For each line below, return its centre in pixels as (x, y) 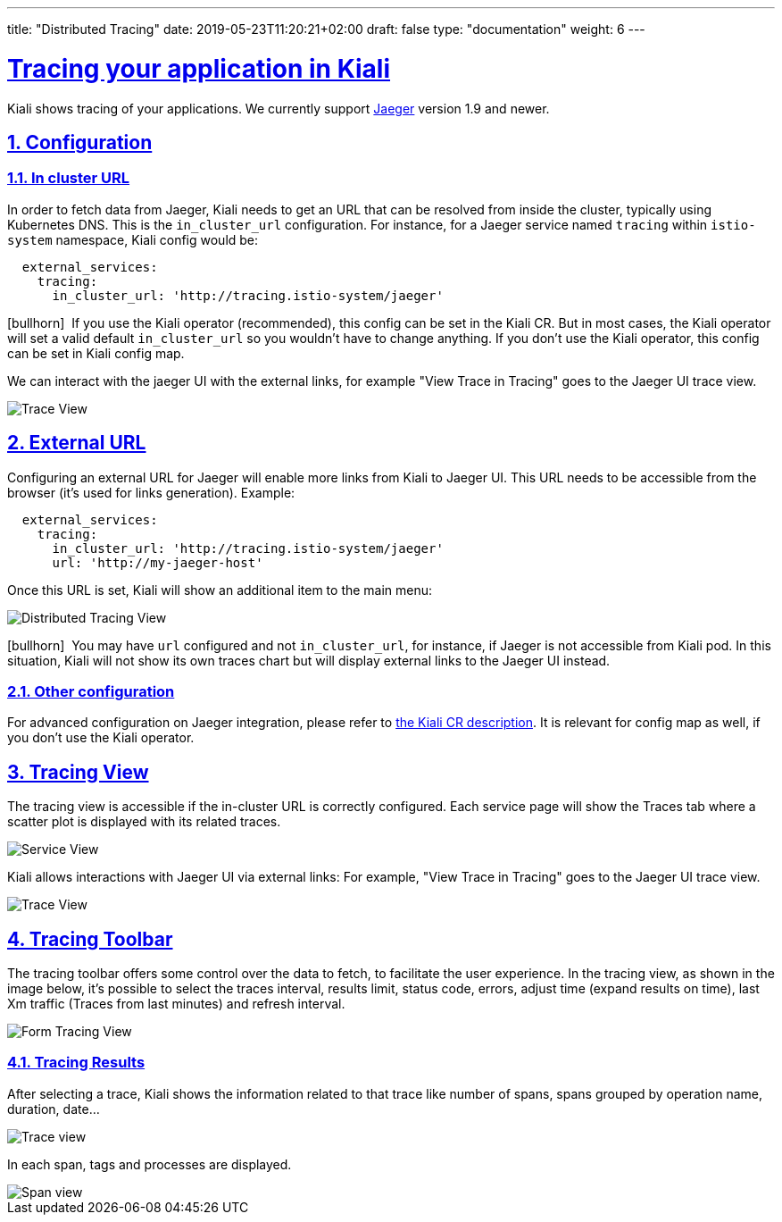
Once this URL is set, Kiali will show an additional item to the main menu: (220, 590)
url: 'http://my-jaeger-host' (158, 562)
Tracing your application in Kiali (199, 68)
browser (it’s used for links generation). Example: (151, 492)
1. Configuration (80, 142)
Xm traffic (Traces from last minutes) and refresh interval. (176, 1004)
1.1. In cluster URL (69, 178)
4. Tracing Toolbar (90, 939)
